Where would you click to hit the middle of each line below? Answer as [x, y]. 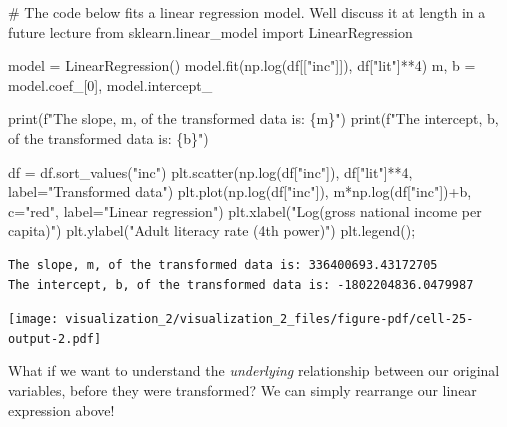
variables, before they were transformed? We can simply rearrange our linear [242, 390]
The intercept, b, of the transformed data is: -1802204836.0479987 [241, 284]
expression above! [61, 409]
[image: [33, 319]
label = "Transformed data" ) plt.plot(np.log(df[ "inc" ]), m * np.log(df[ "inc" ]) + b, [240, 191]
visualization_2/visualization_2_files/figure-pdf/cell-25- [269, 319]
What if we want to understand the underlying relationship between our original [254, 370]
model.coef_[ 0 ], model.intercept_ [110, 84]
